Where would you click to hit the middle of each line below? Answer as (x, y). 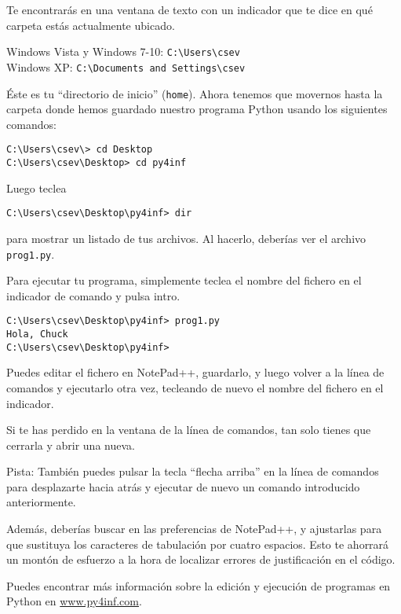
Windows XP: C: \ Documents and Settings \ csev (126, 66)
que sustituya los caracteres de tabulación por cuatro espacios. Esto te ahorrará (198, 544)
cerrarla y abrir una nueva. (71, 445)
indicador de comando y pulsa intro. (93, 295)
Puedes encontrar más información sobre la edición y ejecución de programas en (199, 585)
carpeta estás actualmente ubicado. (91, 25)
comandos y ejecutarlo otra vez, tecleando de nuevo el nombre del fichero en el (195, 387)
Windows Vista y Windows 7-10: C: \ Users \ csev (123, 51)
